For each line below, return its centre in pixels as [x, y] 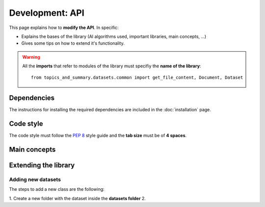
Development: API [47, 13]
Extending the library [42, 165]
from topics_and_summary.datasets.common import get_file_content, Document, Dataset [137, 77]
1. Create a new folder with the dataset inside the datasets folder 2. [77, 198]
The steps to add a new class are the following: [57, 189]
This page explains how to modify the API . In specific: [64, 28]
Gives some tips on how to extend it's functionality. [73, 43]
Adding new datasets [35, 179]
